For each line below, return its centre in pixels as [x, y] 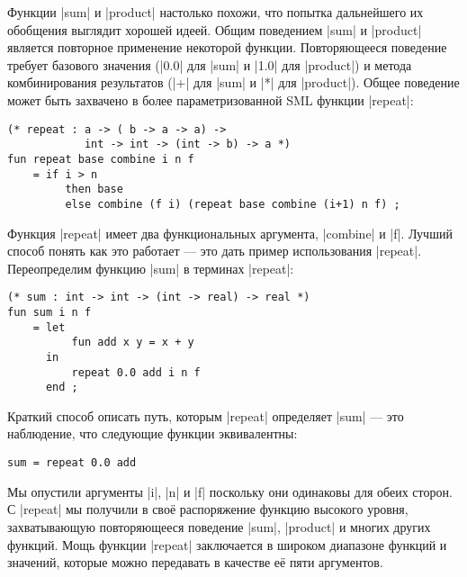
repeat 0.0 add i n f [136, 372]
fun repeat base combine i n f [101, 159]
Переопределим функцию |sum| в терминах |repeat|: [151, 268]
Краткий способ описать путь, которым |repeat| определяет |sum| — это [206, 415]
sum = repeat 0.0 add [72, 463]
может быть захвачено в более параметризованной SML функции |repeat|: [211, 99]
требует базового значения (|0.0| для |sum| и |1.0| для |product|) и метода [210, 64]
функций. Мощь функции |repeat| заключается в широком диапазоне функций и [227, 544]
